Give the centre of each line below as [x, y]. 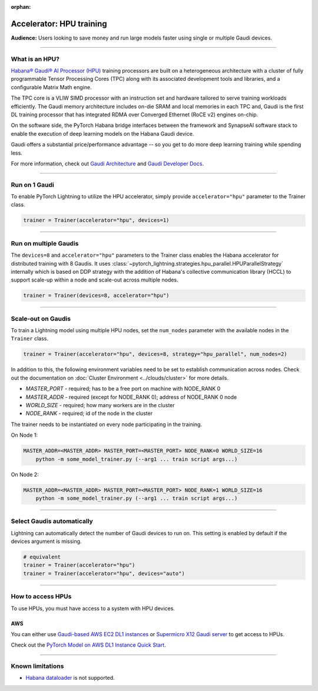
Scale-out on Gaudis [41, 319]
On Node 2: [25, 474]
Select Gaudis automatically [52, 521]
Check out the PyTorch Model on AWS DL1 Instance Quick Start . [88, 645]
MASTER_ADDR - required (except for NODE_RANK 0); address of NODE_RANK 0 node [131, 397]
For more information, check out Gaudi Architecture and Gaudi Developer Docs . [107, 163]
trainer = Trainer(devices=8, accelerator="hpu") [96, 296]
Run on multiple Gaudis [45, 243]
